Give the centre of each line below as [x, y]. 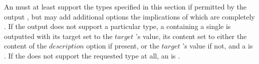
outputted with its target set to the [58, 36]
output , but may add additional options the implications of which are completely [129, 16]
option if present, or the [123, 46]
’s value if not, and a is [218, 46]
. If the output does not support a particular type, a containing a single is [117, 26]
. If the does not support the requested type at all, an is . [92, 55]
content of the [26, 46]
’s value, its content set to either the [191, 36]
